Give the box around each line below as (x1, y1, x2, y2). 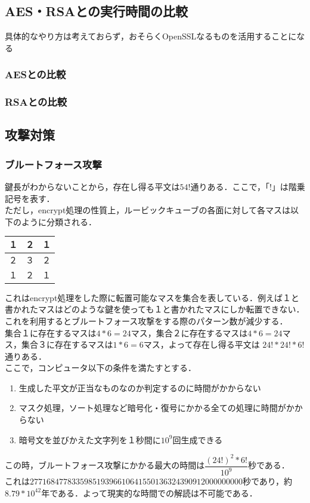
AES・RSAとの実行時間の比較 (5, 2, 188, 20)
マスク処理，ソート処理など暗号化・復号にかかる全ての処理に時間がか (18, 401, 294, 414)
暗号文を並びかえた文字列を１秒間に (18, 433, 161, 446)
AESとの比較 (5, 67, 66, 82)
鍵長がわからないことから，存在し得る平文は (5, 180, 180, 193)
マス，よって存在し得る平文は (143, 338, 260, 351)
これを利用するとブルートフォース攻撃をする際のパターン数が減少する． (5, 314, 288, 327)
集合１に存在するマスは (5, 326, 97, 339)
